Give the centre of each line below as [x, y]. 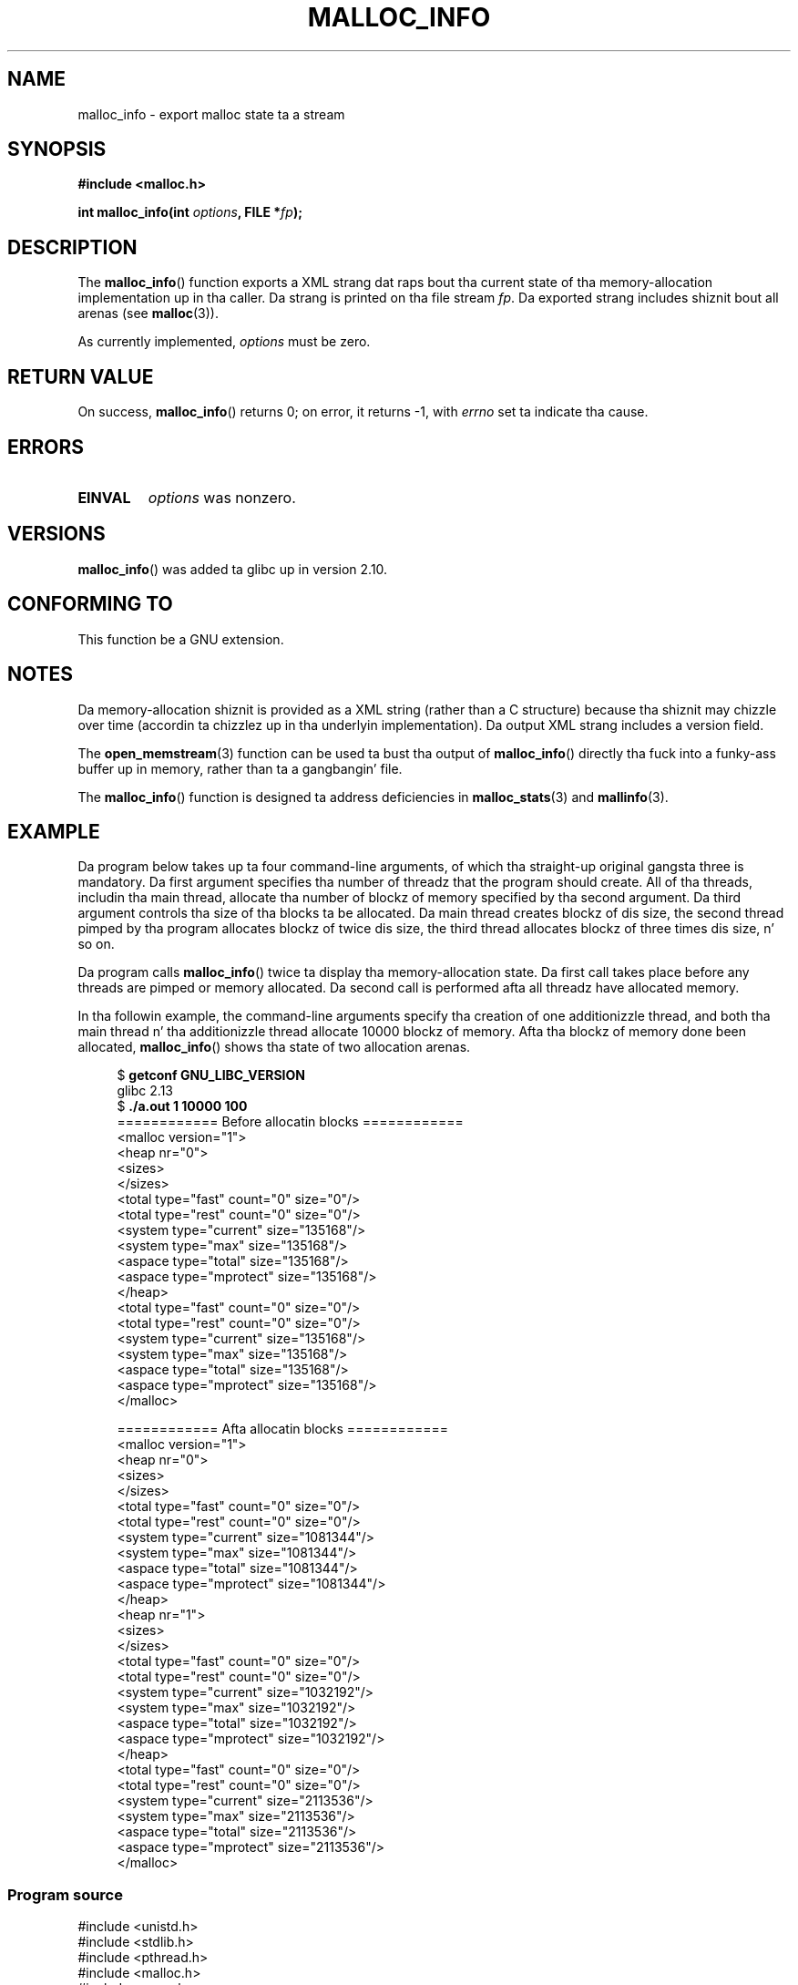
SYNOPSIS [57, 149]
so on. [96, 944]
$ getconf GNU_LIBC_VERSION [211, 1075]
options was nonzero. [222, 497]
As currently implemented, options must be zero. [224, 342]
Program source [65, 1894]
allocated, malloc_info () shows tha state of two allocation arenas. [274, 1047]
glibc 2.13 [145, 1091]
